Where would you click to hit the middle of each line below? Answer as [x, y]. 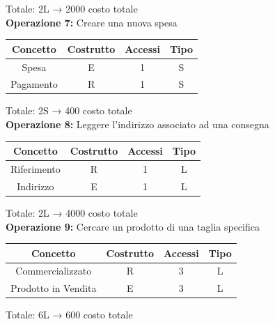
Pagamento [34, 84]
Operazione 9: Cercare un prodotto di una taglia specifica [133, 226]
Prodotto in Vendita [54, 288]
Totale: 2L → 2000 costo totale [72, 8]
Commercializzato [54, 271]
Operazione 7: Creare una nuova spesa [92, 22]
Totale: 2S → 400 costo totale [69, 110]
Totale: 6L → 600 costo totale [69, 315]
